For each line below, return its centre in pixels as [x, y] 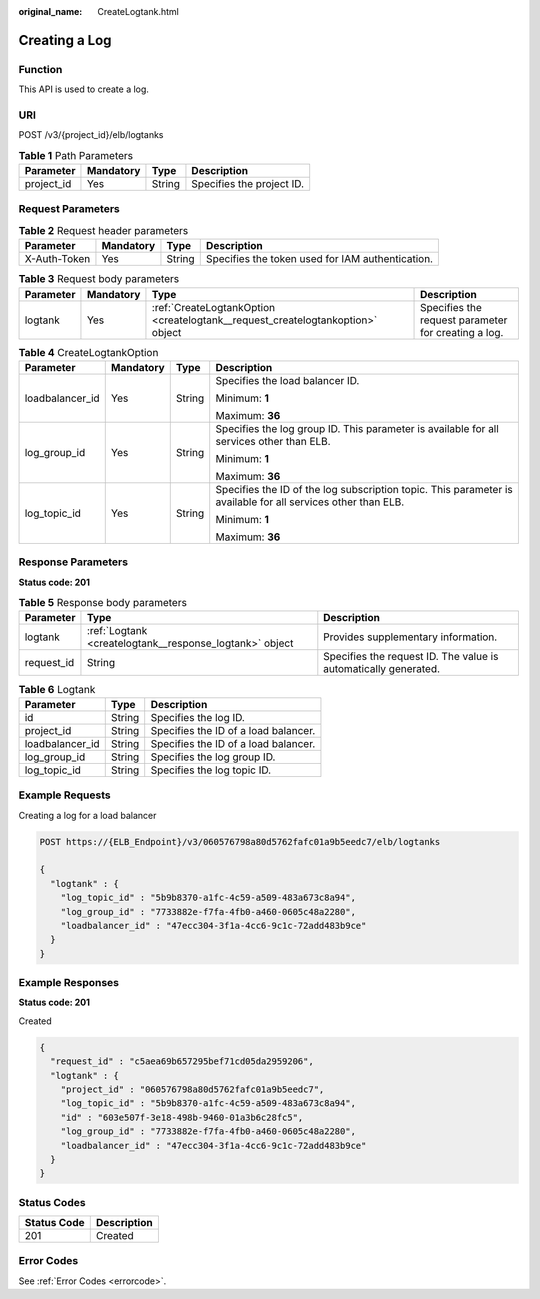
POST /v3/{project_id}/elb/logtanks [91, 135]
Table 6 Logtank [57, 689]
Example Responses [69, 983]
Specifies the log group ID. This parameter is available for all [357, 428]
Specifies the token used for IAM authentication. [319, 259]
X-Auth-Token [57, 259]
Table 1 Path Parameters [76, 155]
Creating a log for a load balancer [87, 815]
